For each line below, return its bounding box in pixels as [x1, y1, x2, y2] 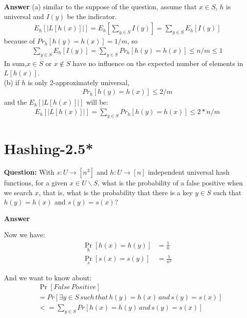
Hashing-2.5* [4, 138, 94, 159]
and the [4, 97, 27, 107]
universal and [4, 11, 44, 21]
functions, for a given [4, 178, 68, 187]
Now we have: [4, 229, 45, 240]
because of [4, 36, 35, 46]
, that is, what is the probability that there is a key [39, 187, 193, 197]
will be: [86, 97, 108, 107]
